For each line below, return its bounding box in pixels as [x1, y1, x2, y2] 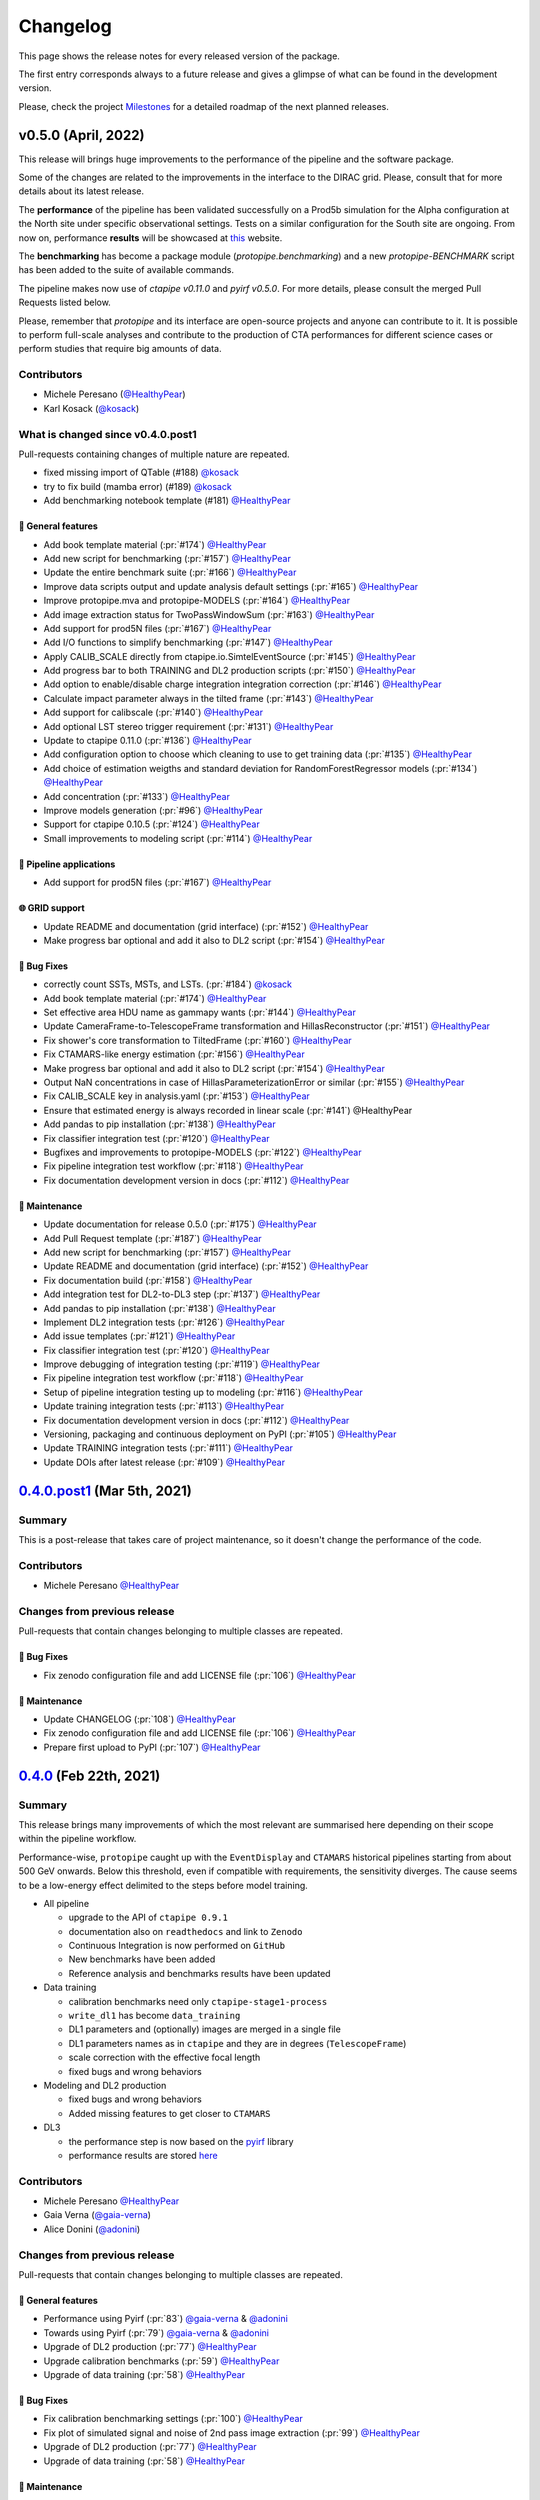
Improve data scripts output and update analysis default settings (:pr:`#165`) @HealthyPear [43, 580, 419, 592]
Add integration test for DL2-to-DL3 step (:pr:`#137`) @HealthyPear [43, 1288, 321, 1300]
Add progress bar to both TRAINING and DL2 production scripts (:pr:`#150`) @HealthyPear [43, 665, 416, 677]
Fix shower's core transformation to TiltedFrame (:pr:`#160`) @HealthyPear [43, 1034, 352, 1046]
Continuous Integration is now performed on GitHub [68, 1940, 285, 1952]
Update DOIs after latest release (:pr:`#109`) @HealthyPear [43, 1456, 285, 1468]
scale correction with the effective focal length [68, 2051, 261, 2064]
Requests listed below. [18, 296, 112, 309]
